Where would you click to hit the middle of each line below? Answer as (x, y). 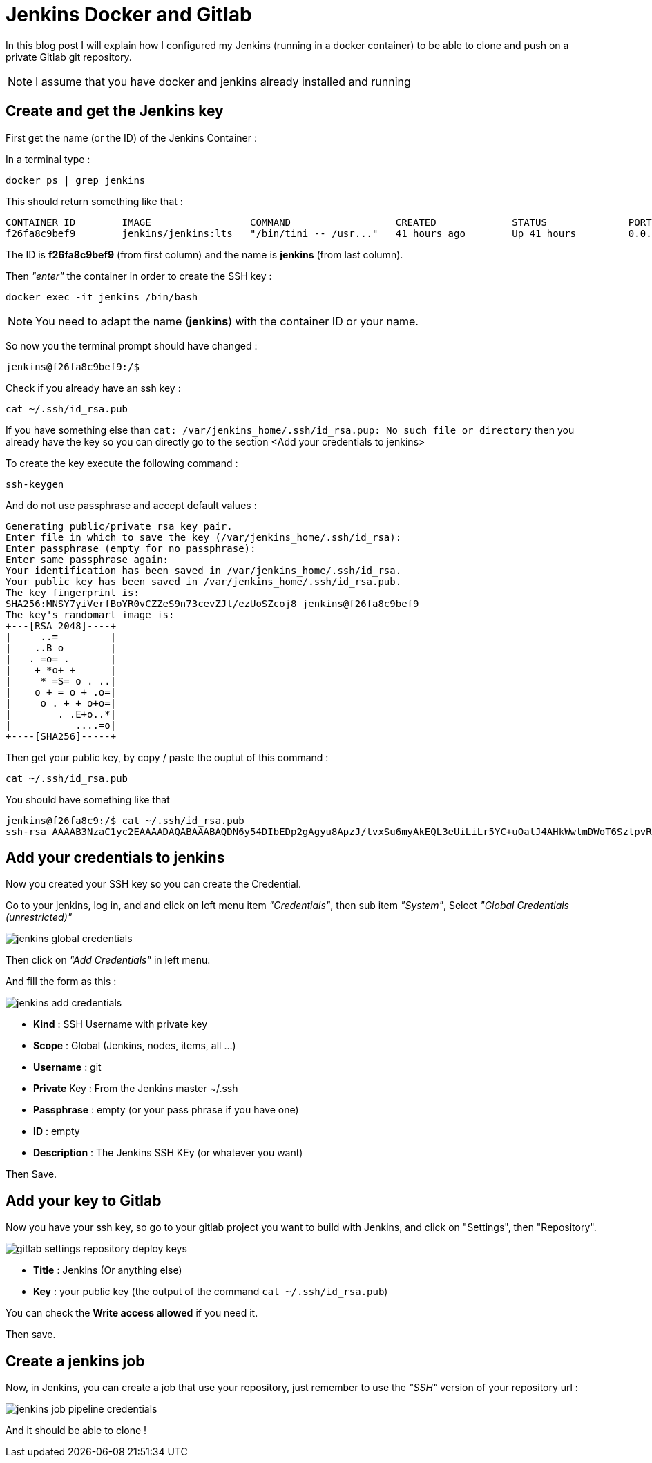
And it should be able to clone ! (76, 1431)
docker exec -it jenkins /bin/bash (102, 297)
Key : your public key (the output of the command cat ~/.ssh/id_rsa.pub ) (211, 1292)
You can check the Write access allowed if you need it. (132, 1313)
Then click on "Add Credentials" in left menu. (108, 960)
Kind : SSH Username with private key (121, 1024)
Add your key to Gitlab (84, 1201)
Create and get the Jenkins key (115, 111)
